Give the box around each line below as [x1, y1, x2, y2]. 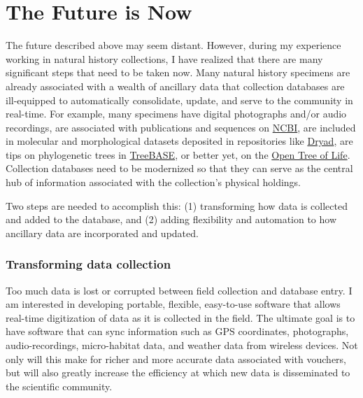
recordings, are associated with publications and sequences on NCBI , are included [6, 120, 356, 134]
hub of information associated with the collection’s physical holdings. [6, 175, 301, 190]
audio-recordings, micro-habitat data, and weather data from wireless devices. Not [6, 338, 358, 353]
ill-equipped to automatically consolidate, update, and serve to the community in [6, 92, 353, 107]
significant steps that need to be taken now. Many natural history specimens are [6, 65, 350, 80]
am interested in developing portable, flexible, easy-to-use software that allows [6, 297, 341, 311]
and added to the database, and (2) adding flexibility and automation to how [6, 212, 337, 227]
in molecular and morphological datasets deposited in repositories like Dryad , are [6, 134, 353, 148]
